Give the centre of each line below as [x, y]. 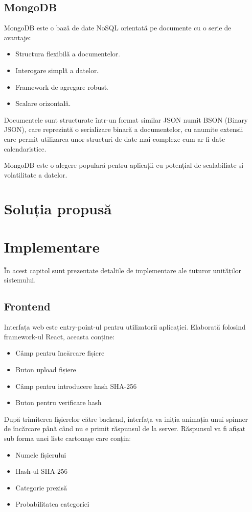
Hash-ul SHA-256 [42, 471]
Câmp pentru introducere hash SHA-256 [76, 386]
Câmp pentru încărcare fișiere [60, 353]
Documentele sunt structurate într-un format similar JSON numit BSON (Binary [126, 119]
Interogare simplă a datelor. [57, 70]
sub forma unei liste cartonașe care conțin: [68, 438]
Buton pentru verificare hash [58, 402]
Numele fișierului [41, 454]
